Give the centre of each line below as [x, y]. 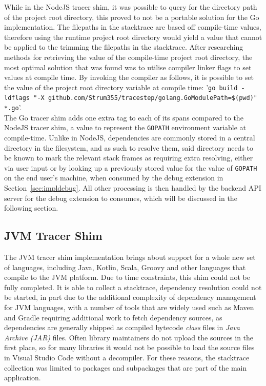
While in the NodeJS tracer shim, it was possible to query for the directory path [131, 7]
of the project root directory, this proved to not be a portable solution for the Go [132, 17]
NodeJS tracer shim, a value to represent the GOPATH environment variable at [125, 127]
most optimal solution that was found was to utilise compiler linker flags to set [128, 67]
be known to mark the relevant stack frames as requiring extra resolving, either [129, 158]
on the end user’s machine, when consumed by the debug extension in [114, 178]
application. [23, 378]
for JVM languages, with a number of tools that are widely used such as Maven [129, 307]
